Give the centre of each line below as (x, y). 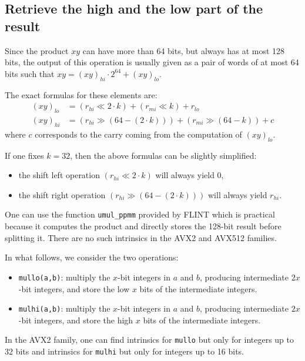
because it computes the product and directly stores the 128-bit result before (143, 226)
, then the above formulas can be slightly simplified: (163, 155)
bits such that (30, 73)
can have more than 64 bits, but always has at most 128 (184, 50)
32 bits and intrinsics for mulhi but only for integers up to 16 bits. (124, 351)
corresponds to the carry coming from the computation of (138, 134)
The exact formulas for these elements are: (81, 94)
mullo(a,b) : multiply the (64, 277)
